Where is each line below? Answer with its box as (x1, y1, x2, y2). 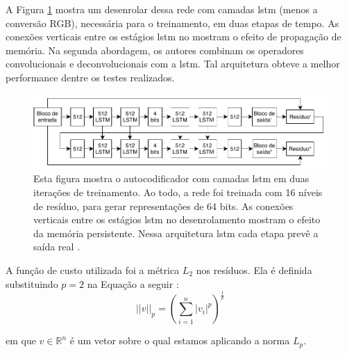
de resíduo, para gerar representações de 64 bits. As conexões (33, 198, 294, 213)
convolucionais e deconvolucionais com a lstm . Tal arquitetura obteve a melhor (6, 56, 340, 71)
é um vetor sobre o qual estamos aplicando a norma (69, 333, 290, 348)
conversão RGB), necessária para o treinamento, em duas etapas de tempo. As (6, 15, 339, 30)
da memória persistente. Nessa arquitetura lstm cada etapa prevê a (33, 225, 319, 240)
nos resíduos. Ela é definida (196, 262, 312, 277)
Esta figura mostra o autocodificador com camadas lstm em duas (33, 171, 310, 186)
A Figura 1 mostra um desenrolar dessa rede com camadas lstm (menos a (6, 2, 318, 16)
